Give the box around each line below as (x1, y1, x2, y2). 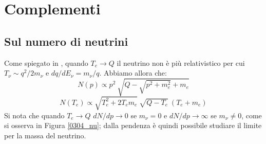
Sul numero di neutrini (4, 33, 128, 49)
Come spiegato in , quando (4, 57, 88, 68)
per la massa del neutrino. (4, 130, 86, 141)
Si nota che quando (4, 110, 65, 120)
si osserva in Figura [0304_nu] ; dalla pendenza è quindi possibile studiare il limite (4, 120, 262, 131)
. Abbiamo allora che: (99, 67, 167, 78)
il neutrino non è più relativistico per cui (117, 57, 245, 68)
